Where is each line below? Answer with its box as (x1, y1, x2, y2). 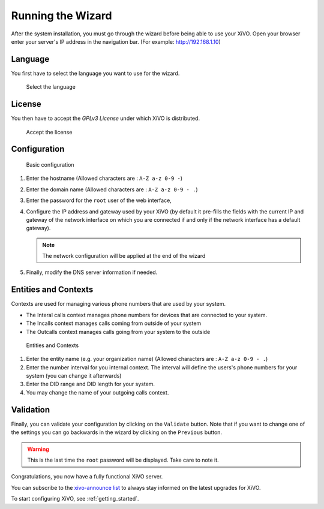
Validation (11, 405, 50, 415)
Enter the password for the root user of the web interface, (26, 197, 172, 204)
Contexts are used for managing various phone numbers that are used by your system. (11, 300, 226, 308)
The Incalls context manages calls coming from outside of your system (26, 320, 202, 327)
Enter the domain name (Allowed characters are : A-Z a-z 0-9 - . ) (26, 186, 198, 193)
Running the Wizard (11, 9, 112, 22)
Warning (27, 445, 49, 453)
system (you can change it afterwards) (26, 372, 122, 380)
